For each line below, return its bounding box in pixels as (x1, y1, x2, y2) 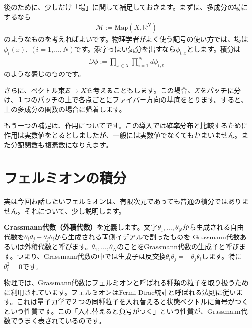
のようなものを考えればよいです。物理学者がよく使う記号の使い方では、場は (4, 34, 248, 44)
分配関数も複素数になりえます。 (10, 139, 112, 149)
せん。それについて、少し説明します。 (4, 205, 126, 216)
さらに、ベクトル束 (4, 85, 65, 95)
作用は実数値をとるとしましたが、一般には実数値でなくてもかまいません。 (4, 129, 242, 140)
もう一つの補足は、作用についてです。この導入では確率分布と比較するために (4, 120, 248, 130)
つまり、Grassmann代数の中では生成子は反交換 (17, 251, 166, 261)
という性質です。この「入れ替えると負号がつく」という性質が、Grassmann (4, 306, 241, 316)
